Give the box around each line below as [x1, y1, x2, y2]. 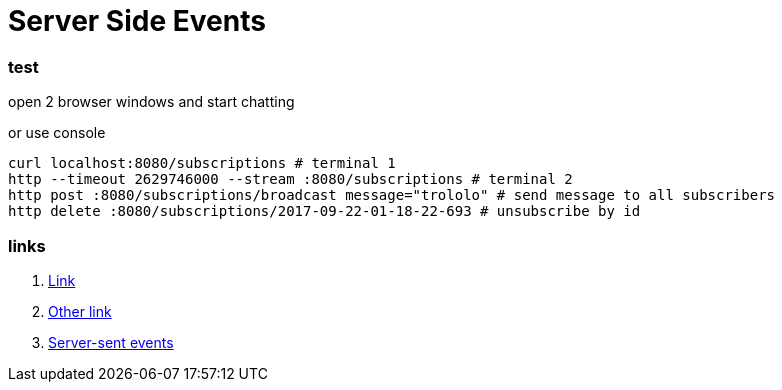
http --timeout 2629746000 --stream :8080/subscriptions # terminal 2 [8, 171, 573, 188]
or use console [8, 124, 106, 142]
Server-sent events [48, 333, 174, 351]
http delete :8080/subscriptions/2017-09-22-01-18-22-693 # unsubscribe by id [8, 203, 641, 220]
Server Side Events [8, 4, 266, 38]
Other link [48, 302, 112, 320]
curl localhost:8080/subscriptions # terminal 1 [8, 155, 396, 172]
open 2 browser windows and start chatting [8, 93, 295, 111]
